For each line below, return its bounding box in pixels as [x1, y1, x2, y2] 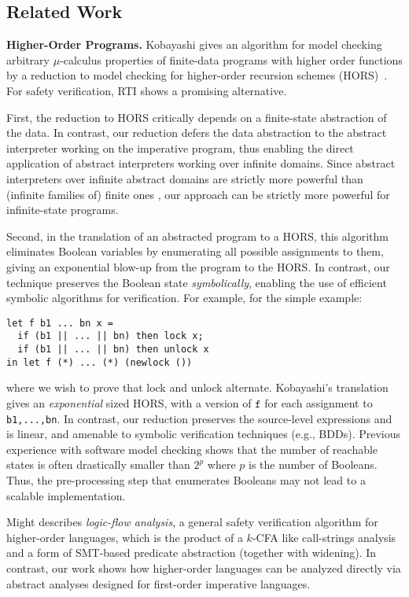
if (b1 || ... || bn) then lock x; [17, 330, 204, 342]
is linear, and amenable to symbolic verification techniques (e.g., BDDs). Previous [6, 426, 401, 442]
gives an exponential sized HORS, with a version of [6, 394, 252, 411]
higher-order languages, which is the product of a [6, 529, 243, 545]
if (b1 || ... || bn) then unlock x [17, 344, 209, 356]
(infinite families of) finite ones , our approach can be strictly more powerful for [6, 186, 390, 202]
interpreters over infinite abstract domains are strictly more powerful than [6, 170, 363, 186]
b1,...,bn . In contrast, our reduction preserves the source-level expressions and [6, 410, 392, 426]
